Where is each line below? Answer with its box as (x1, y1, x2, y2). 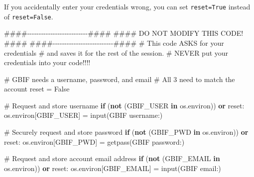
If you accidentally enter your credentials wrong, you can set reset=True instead (4, 1, 251, 11)
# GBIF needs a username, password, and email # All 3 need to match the (4, 74, 235, 84)
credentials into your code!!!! (4, 57, 91, 68)
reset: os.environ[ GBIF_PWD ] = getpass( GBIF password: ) (4, 136, 185, 147)
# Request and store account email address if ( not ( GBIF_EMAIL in (4, 153, 220, 164)
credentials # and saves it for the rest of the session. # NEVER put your (4, 47, 229, 58)
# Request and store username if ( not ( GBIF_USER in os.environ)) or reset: (4, 100, 245, 110)
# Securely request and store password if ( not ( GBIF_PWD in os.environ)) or (4, 127, 249, 137)
